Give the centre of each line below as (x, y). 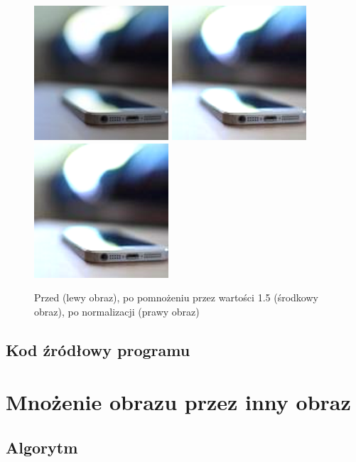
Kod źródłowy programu (98, 349)
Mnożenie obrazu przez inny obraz (178, 402)
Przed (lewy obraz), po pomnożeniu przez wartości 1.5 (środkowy (176, 297)
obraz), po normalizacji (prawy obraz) (117, 311)
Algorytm (42, 447)
